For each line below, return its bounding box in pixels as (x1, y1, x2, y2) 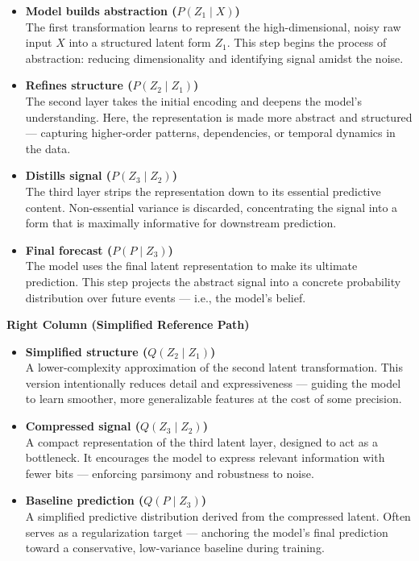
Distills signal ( (25, 167, 112, 184)
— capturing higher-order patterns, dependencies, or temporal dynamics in (25, 124, 396, 141)
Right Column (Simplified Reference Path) (6, 316, 250, 333)
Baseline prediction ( (25, 492, 144, 509)
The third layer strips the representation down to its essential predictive (25, 182, 381, 199)
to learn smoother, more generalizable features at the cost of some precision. (25, 390, 402, 407)
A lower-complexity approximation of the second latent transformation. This (25, 359, 404, 376)
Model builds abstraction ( (25, 2, 177, 19)
